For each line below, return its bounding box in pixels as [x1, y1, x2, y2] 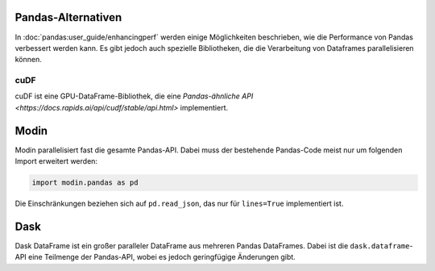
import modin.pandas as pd [31, 178, 139, 187]
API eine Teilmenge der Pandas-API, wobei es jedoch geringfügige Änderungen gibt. [14, 252, 296, 262]
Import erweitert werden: [14, 156, 98, 166]
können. [14, 55, 42, 65]
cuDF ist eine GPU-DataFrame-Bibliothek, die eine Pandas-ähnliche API [14, 91, 254, 101]
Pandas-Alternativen [14, 10, 122, 24]
